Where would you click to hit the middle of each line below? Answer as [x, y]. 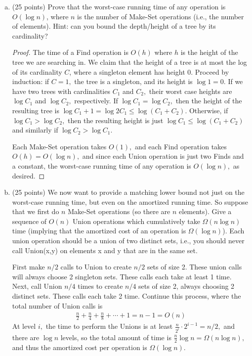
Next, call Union [37, 286]
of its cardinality [37, 71]
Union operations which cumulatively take [136, 221]
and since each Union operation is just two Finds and [163, 156]
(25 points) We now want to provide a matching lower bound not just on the [128, 192]
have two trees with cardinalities [61, 91]
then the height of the [209, 101]
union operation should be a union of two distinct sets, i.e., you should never [128, 241]
